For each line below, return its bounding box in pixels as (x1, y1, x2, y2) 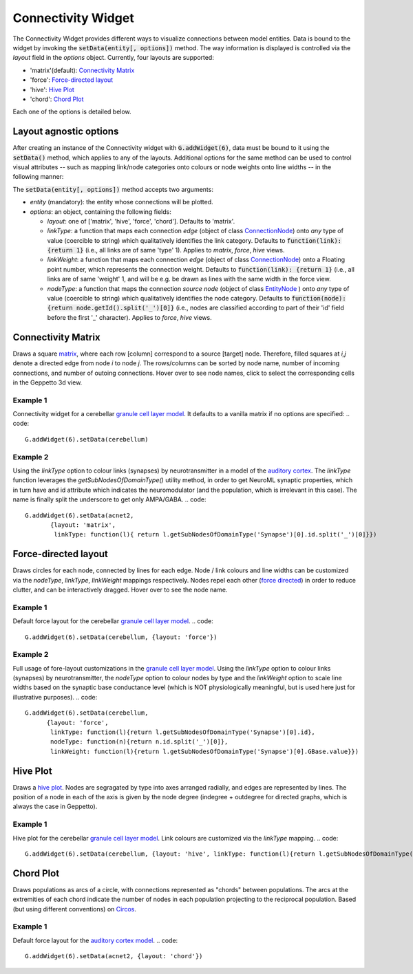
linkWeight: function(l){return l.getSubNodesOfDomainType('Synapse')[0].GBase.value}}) (50, 747, 359, 755)
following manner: (12, 173, 64, 181)
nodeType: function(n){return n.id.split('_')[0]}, (50, 738, 229, 746)
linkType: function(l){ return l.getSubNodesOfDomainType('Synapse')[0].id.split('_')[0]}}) (54, 530, 377, 539)
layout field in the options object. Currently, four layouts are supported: (12, 54, 215, 62)
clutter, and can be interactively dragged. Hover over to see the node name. (12, 585, 228, 594)
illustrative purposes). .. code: (12, 693, 98, 701)
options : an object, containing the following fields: (30, 207, 171, 216)
